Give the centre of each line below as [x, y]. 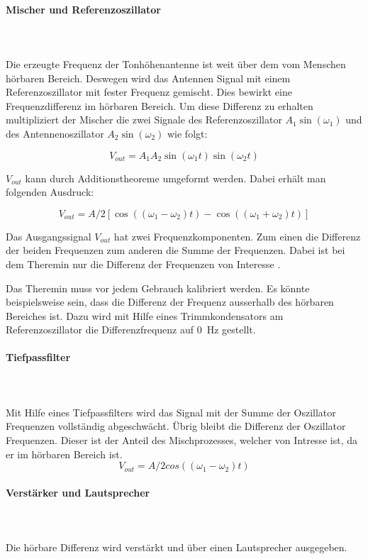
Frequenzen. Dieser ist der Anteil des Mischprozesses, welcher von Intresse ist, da [182, 440]
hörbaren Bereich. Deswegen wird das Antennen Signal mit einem [148, 78]
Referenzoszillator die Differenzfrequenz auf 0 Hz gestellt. [131, 330]
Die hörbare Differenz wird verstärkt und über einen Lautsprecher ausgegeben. [177, 547]
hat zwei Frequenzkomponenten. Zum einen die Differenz [237, 236]
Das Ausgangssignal [49, 236]
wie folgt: [187, 133]
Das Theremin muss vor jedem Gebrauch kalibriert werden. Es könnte [158, 288]
